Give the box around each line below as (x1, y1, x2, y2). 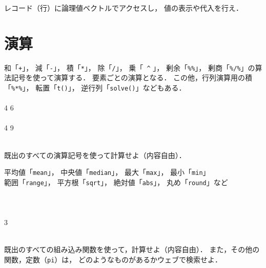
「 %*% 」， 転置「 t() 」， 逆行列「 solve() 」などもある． (4, 82, 186, 93)
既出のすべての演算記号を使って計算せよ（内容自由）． (4, 149, 186, 160)
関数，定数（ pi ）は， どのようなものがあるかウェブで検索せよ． (4, 254, 222, 265)
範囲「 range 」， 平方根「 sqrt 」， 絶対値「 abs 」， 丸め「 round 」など (4, 176, 228, 187)
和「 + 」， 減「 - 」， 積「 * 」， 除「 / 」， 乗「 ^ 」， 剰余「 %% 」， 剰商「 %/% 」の (4, 62, 255, 73)
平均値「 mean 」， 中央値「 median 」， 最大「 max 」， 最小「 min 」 (4, 167, 210, 177)
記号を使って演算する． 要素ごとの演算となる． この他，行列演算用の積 (11, 72, 253, 83)
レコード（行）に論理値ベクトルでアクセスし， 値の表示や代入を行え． (4, 3, 243, 13)
